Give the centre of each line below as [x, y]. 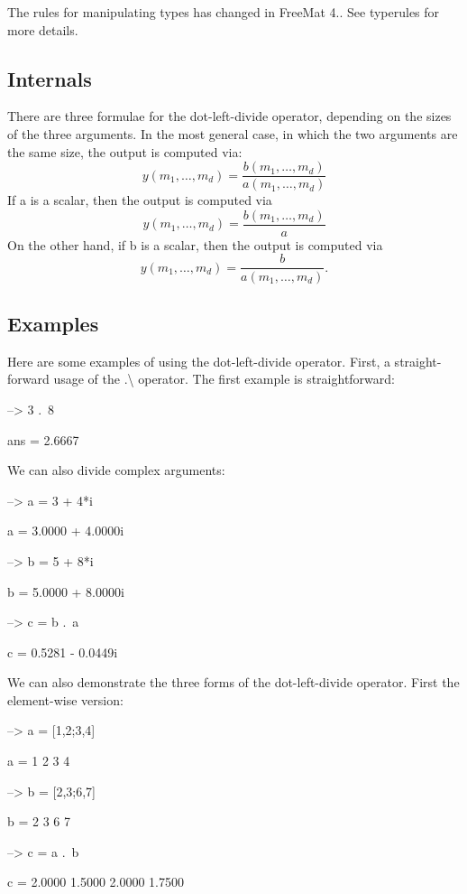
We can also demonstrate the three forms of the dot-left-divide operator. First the [233, 682]
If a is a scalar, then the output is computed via [140, 200]
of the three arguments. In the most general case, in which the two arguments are [233, 133]
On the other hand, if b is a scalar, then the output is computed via [195, 244]
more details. [43, 29]
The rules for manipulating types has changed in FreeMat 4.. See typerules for [224, 12]
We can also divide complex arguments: [116, 470]
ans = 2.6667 [43, 439]
